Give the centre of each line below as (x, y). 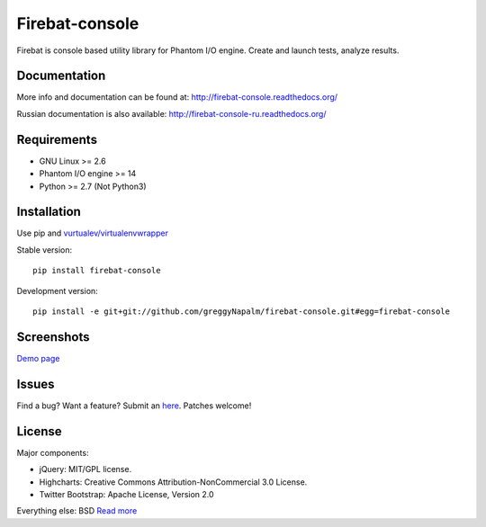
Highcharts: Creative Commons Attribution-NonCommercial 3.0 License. (173, 482)
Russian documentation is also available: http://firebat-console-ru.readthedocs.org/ (172, 113)
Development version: (57, 290)
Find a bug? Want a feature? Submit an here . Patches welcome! (134, 406)
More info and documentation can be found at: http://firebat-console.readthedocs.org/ (177, 97)
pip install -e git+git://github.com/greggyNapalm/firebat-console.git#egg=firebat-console (241, 312)
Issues (36, 384)
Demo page (38, 358)
